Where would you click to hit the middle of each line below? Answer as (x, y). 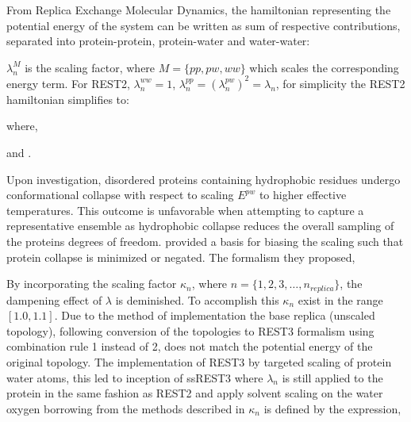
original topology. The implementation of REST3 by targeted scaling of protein (199, 362)
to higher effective (303, 195)
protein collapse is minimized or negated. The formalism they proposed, (181, 257)
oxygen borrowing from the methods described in (126, 408)
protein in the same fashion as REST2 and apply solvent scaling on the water (195, 393)
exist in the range (340, 299)
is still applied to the (332, 377)
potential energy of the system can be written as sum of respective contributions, (204, 25)
